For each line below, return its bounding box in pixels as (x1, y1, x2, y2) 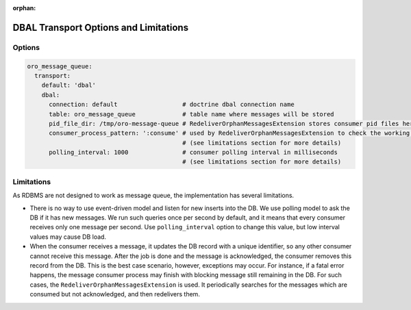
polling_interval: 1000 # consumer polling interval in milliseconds (49, 148, 338, 157)
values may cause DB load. (29, 233, 106, 241)
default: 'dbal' (41, 81, 96, 89)
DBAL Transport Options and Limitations (12, 21, 188, 34)
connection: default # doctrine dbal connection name (49, 101, 295, 109)
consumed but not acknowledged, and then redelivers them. (29, 290, 200, 298)
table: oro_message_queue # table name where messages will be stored (49, 110, 335, 118)
